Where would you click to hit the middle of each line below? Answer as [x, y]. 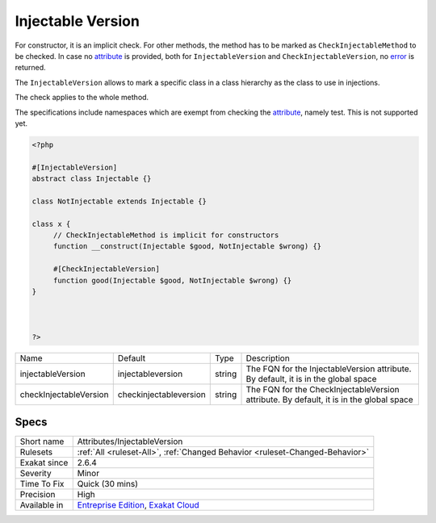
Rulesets [36, 452]
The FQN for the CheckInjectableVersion [323, 389]
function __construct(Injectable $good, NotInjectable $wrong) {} [187, 247]
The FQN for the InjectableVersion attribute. [329, 369]
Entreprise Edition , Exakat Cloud [138, 505]
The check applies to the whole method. [82, 98]
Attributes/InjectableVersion [130, 441]
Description [268, 358]
